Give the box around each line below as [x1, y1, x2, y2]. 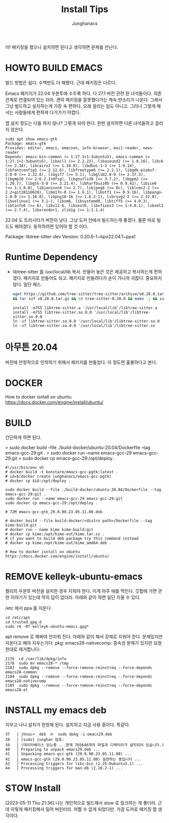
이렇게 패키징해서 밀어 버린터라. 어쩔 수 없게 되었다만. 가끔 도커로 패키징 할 [10, 806, 157, 812]
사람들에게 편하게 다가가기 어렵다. [14, 109, 81, 115]
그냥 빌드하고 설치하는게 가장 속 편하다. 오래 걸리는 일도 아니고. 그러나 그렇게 [5, 103, 156, 109]
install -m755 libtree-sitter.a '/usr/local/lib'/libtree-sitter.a [12, 305, 157, 310]
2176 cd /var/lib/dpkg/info [5, 656, 67, 662]
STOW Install [5, 782, 61, 794]
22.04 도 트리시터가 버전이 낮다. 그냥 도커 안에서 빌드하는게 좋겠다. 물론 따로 [5, 217, 156, 223]
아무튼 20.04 [5, 341, 58, 353]
